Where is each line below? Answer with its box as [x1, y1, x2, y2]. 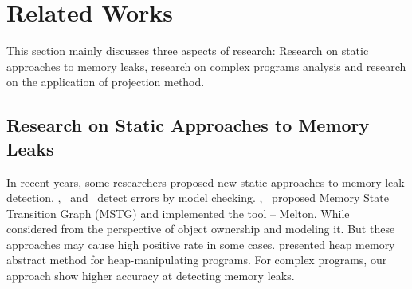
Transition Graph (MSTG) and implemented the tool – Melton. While [6, 204, 350, 221]
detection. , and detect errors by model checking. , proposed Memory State [6, 189, 389, 206]
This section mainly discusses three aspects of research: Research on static [6, 42, 369, 59]
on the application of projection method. [6, 73, 205, 90]
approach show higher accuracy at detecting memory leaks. [6, 267, 295, 284]
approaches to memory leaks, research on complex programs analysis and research [6, 57, 406, 74]
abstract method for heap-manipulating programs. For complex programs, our [6, 251, 387, 268]
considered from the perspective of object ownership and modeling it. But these [6, 220, 395, 237]
